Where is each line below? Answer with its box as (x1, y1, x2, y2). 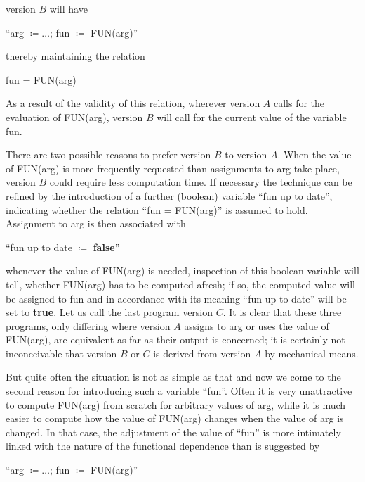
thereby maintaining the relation (6, 49, 145, 63)
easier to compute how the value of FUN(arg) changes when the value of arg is (6, 411, 344, 426)
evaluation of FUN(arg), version (6, 109, 143, 124)
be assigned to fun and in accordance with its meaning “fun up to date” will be (6, 291, 347, 305)
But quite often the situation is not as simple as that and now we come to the (6, 369, 341, 384)
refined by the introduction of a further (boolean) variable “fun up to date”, (6, 188, 333, 203)
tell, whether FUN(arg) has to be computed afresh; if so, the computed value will (6, 277, 355, 291)
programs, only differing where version (6, 318, 171, 333)
